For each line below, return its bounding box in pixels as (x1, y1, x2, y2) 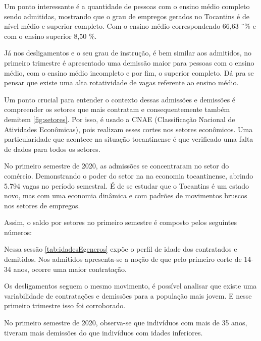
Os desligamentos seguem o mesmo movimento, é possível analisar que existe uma (4, 280, 257, 291)
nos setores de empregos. (4, 200, 80, 210)
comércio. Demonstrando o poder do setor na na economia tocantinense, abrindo (4, 170, 253, 181)
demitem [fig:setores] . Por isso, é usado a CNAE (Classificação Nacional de (4, 113, 235, 124)
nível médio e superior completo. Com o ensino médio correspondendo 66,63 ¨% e (4, 21, 256, 31)
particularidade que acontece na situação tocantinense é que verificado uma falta (4, 134, 253, 144)
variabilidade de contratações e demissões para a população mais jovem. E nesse (4, 290, 252, 301)
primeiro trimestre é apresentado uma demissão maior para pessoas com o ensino (4, 57, 254, 68)
